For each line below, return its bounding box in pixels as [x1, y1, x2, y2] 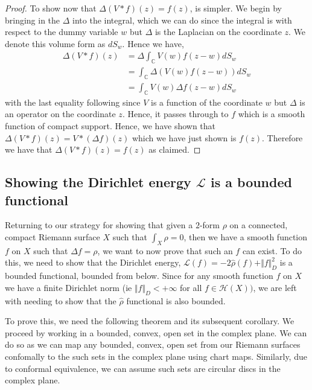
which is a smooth [238, 107, 305, 120]
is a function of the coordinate [151, 95, 263, 108]
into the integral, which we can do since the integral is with [72, 13, 292, 26]
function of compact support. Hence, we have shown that [5, 120, 216, 132]
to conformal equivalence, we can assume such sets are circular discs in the [5, 362, 281, 374]
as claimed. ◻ [148, 143, 201, 156]
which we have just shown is [132, 131, 237, 144]
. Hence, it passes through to [122, 107, 229, 120]
